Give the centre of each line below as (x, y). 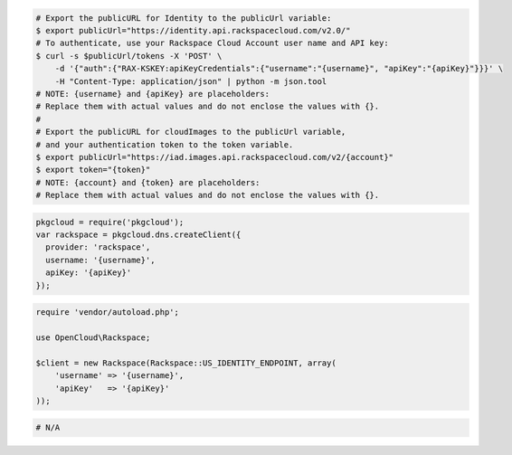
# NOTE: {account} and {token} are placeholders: (148, 182)
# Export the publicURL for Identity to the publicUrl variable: (184, 18)
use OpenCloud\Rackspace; (93, 337)
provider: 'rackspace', (98, 247)
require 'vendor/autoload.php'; (108, 313)
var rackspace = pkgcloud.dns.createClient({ (138, 235)
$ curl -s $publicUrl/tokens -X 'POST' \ (129, 56)
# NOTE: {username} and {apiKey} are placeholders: (153, 94)
